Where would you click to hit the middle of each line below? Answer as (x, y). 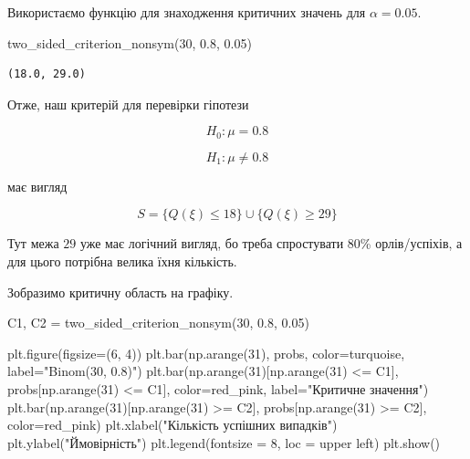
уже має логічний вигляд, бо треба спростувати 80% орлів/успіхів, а (271, 243)
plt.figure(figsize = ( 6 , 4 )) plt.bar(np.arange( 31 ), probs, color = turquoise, (206, 353)
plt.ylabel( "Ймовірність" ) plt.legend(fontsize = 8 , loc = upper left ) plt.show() (224, 442)
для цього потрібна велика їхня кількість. (122, 261)
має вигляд (37, 186)
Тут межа (33, 243)
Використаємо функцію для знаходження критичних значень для (187, 12)
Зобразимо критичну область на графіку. (120, 292)
